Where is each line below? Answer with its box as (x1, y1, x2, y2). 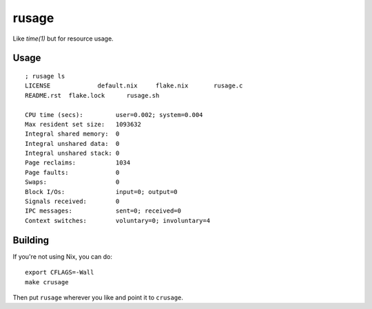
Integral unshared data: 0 (25, 140, 120, 147)
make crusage (25, 278, 69, 286)
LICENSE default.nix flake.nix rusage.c (25, 82, 243, 89)
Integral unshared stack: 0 (25, 149, 120, 158)
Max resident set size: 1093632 (25, 120, 141, 128)
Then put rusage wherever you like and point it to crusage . (12, 293, 184, 301)
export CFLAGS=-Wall (25, 268, 94, 277)
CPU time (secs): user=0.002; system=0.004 (25, 111, 203, 118)
